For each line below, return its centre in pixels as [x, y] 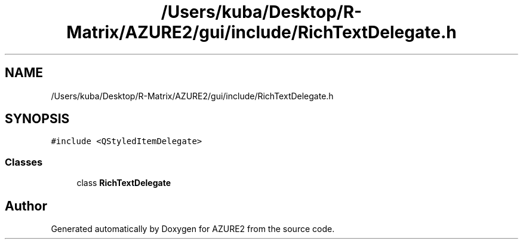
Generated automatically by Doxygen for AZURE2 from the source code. [193, 229]
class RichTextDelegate [124, 183]
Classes [24, 162]
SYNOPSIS [37, 119]
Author [26, 206]
